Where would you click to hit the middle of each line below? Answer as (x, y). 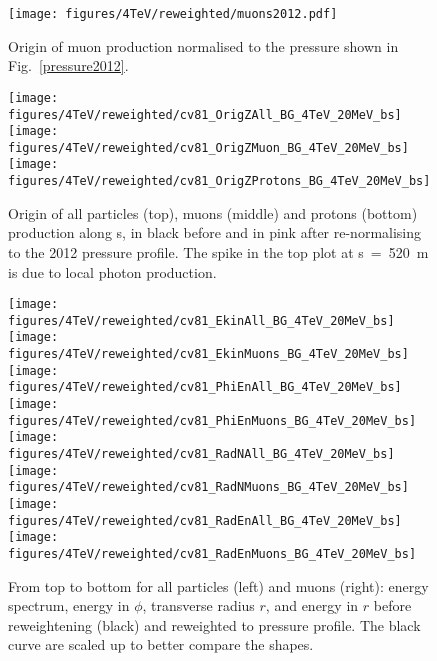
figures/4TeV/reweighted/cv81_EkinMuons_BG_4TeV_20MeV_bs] (208, 354)
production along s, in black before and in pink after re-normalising (215, 232)
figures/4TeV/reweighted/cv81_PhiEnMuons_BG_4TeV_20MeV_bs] (212, 420)
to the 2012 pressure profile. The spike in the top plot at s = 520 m (218, 251)
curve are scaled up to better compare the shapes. (161, 644)
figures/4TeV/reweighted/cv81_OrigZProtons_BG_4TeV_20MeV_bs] (219, 181)
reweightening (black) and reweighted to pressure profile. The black (214, 624)
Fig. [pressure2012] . (68, 65)
